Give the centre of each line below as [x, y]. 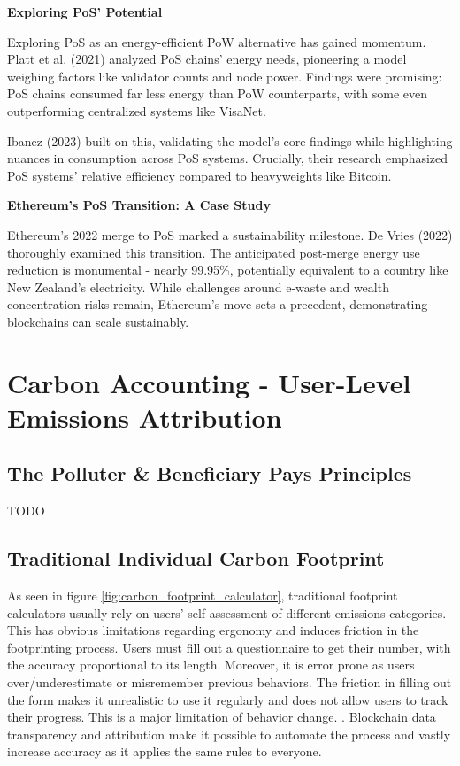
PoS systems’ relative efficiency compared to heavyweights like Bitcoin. [199, 175]
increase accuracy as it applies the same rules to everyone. [165, 751]
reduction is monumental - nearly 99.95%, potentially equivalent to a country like [228, 270]
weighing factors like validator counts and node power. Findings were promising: [225, 76]
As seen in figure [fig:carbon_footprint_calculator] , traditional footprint [203, 596]
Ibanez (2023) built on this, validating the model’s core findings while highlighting [230, 140]
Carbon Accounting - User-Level [209, 382]
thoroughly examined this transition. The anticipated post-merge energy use [214, 252]
